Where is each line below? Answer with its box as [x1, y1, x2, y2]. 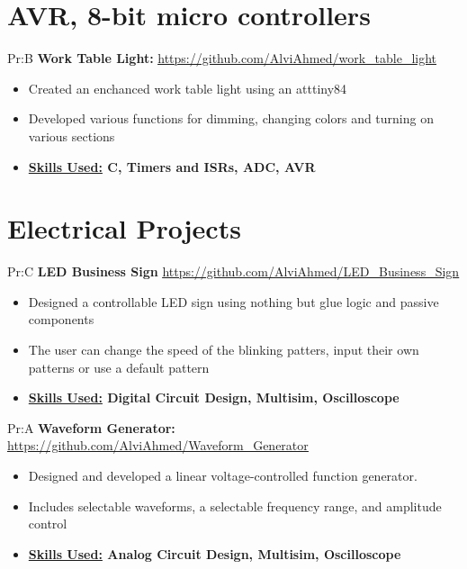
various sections [28, 126, 115, 145]
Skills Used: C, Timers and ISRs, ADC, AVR [28, 157, 316, 176]
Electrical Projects [7, 210, 241, 247]
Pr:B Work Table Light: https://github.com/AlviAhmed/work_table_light [7, 49, 437, 68]
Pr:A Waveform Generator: [7, 418, 175, 437]
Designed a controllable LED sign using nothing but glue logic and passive [28, 292, 439, 311]
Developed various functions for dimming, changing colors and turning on [28, 109, 434, 128]
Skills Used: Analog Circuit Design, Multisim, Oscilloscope [28, 544, 401, 563]
